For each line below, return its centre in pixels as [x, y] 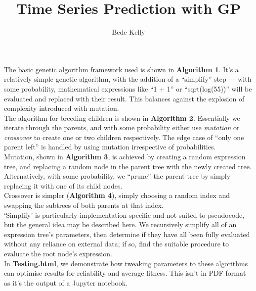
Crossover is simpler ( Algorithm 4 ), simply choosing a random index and [117, 195]
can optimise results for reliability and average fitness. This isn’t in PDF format [125, 273]
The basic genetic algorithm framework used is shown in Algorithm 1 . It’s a [121, 69]
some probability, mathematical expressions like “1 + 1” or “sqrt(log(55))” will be [128, 88]
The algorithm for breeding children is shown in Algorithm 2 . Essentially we [122, 118]
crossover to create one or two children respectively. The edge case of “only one [124, 137]
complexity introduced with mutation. [62, 108]
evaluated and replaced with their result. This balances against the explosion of [124, 98]
